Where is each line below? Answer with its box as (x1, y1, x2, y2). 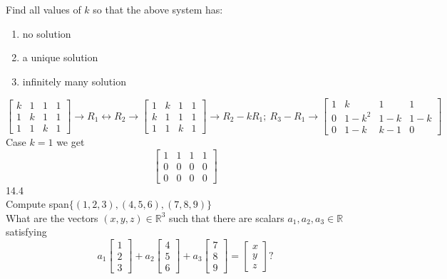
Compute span (6, 196, 69, 211)
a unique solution (22, 50, 98, 65)
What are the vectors (6, 210, 98, 225)
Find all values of (6, 2, 81, 16)
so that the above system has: (93, 2, 223, 16)
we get (56, 134, 85, 149)
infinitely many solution (22, 73, 126, 88)
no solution (22, 26, 71, 41)
